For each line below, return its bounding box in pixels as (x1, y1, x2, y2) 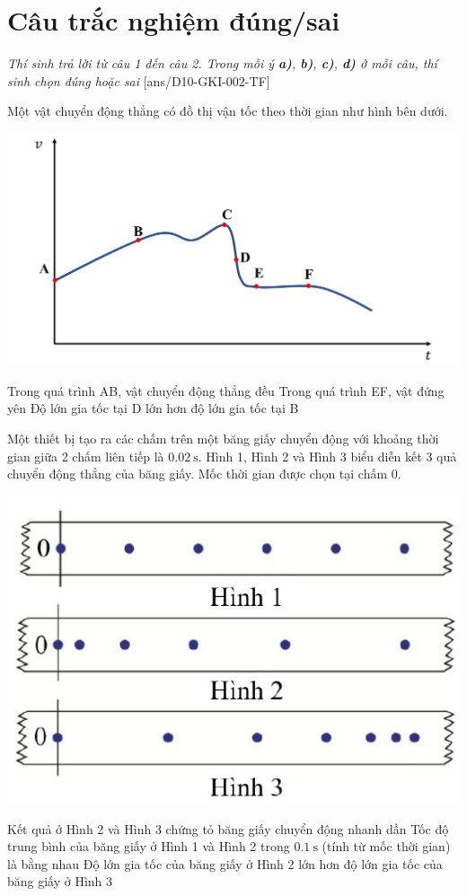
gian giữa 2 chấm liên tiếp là (7, 446, 164, 465)
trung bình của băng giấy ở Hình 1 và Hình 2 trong (7, 837, 290, 856)
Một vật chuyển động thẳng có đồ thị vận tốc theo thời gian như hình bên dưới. (7, 101, 448, 120)
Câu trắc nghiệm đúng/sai (7, 2, 340, 39)
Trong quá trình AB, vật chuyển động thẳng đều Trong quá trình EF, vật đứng (7, 381, 445, 400)
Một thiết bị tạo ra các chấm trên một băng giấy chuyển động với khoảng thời (7, 429, 439, 448)
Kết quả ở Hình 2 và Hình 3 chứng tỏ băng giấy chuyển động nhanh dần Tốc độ (7, 819, 449, 838)
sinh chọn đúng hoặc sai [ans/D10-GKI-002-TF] (7, 71, 270, 90)
